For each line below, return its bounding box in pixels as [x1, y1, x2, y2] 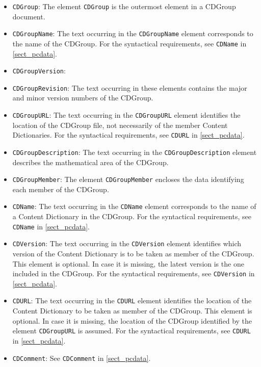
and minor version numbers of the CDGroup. [12, 92, 153, 103]
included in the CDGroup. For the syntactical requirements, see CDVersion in [12, 268, 255, 279]
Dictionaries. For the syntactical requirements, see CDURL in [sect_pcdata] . [12, 129, 245, 140]
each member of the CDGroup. [12, 183, 109, 194]
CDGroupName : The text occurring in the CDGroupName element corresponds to [12, 28, 253, 39]
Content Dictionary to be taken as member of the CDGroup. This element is [12, 305, 252, 316]
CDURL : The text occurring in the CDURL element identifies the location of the [12, 295, 252, 306]
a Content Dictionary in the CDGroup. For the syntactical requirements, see [12, 211, 251, 222]
